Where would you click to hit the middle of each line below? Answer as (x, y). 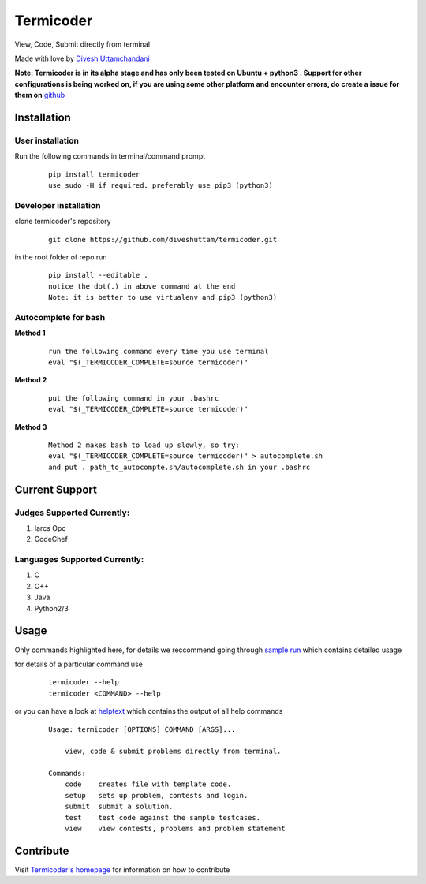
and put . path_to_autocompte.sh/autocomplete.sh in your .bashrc (179, 467)
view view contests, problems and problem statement (175, 829)
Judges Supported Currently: (72, 513)
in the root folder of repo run (61, 257)
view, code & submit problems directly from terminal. (173, 752)
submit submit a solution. (119, 807)
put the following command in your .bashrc (134, 398)
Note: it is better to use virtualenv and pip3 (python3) (163, 297)
